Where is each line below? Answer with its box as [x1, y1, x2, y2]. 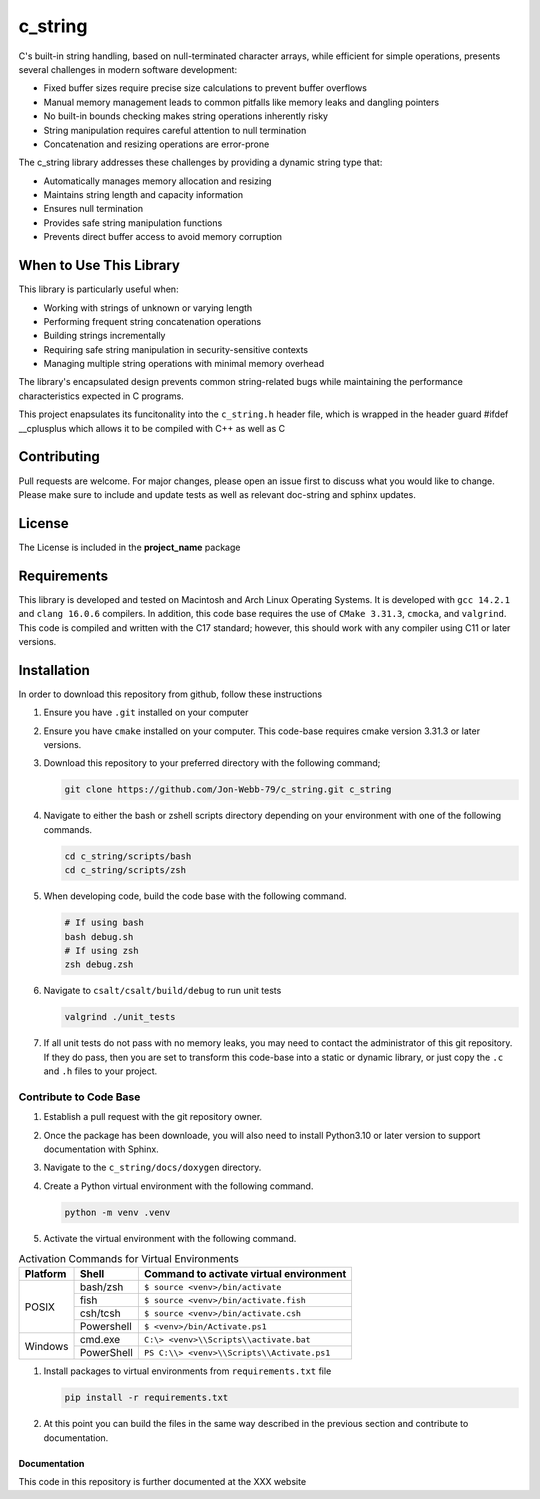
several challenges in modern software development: [18, 63, 238, 75]
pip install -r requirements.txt [64, 1392, 229, 1404]
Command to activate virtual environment [143, 1267, 347, 1281]
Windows [24, 1339, 69, 1353]
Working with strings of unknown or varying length [43, 301, 253, 314]
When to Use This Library [18, 257, 180, 274]
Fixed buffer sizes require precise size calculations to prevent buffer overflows [43, 82, 367, 94]
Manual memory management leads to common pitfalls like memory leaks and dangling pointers [43, 96, 440, 108]
